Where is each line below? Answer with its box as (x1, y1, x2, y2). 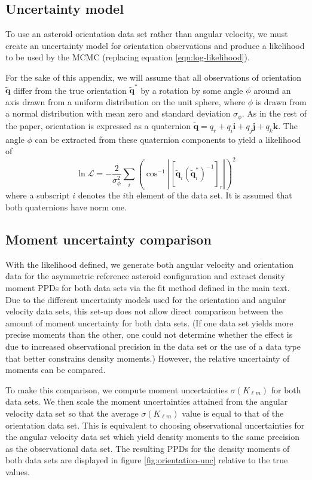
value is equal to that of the (182, 407, 284, 419)
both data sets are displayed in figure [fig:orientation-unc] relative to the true (5, 454, 288, 466)
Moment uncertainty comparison (5, 230, 212, 249)
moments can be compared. (5, 363, 106, 376)
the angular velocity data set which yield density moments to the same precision (5, 430, 299, 443)
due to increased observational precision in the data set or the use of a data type (5, 340, 301, 353)
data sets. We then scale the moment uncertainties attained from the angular (5, 395, 288, 408)
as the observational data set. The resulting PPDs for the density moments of (5, 442, 290, 454)
